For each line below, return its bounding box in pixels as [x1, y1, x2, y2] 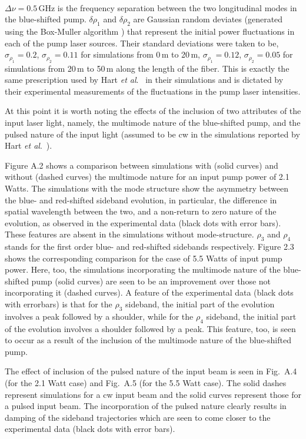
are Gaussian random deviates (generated [133, 13, 283, 25]
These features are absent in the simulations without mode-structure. [5, 228, 254, 240]
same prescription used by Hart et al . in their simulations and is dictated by [5, 73, 284, 86]
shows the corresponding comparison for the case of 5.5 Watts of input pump [5, 252, 282, 264]
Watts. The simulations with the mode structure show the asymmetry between [5, 182, 288, 194]
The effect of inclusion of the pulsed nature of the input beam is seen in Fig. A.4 [5, 365, 297, 377]
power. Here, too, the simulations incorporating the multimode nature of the [5, 263, 281, 276]
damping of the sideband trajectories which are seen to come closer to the [5, 411, 271, 423]
